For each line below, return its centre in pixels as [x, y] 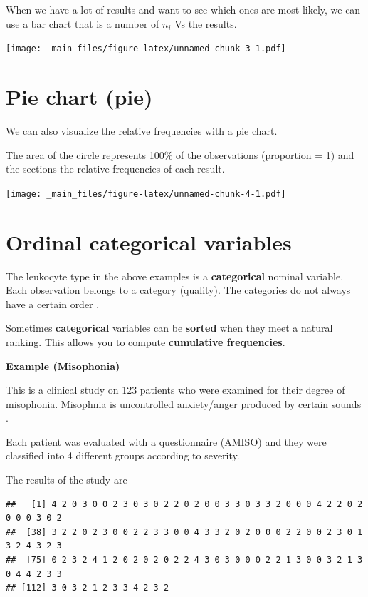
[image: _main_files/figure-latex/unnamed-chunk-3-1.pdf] [146, 49]
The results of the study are [67, 480]
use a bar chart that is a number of [83, 23]
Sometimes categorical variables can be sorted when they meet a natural [169, 328]
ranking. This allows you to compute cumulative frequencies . [146, 341]
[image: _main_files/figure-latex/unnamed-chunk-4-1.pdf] [146, 194]
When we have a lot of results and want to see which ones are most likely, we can [183, 9]
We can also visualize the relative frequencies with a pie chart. [142, 130]
